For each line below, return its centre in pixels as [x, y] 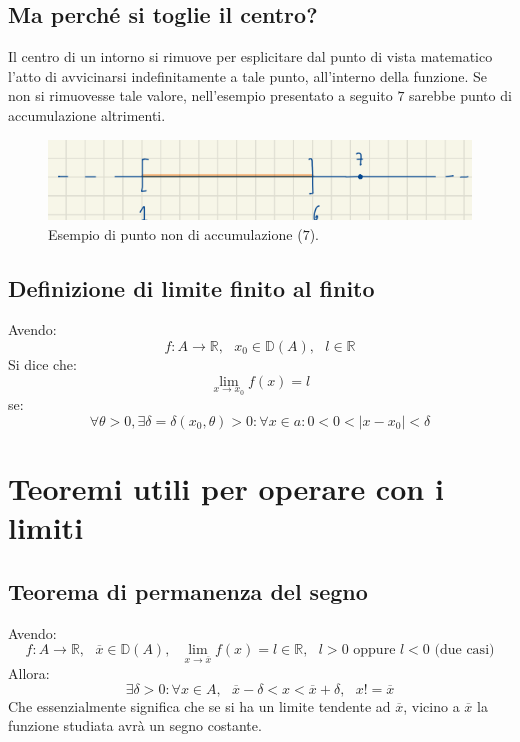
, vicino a [431, 705]
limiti [46, 527]
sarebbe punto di [460, 95]
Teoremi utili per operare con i [226, 487]
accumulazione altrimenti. [87, 114]
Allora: [29, 672]
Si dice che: [42, 363]
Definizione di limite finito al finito [191, 287]
